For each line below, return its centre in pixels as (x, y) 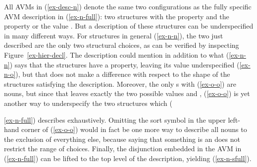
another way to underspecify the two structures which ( (88, 103)
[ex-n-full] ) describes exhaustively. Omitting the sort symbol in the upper (115, 119)
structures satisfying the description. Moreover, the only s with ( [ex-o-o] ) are (120, 83)
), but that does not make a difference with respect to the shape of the (123, 74)
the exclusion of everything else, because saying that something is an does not (122, 139)
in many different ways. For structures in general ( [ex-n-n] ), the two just (114, 35)
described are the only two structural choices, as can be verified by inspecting (122, 45)
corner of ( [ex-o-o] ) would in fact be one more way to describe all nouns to (134, 129)
